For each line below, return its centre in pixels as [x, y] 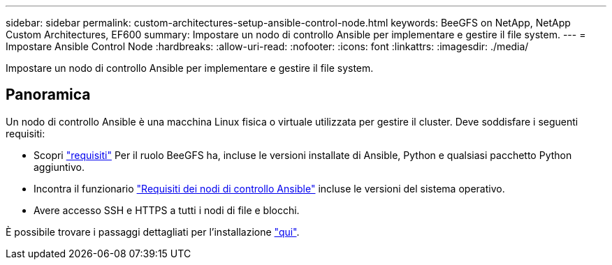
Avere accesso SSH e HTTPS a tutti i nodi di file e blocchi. [167, 210]
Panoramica [48, 95]
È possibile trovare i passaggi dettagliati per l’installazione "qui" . [153, 232]
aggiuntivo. [59, 167]
